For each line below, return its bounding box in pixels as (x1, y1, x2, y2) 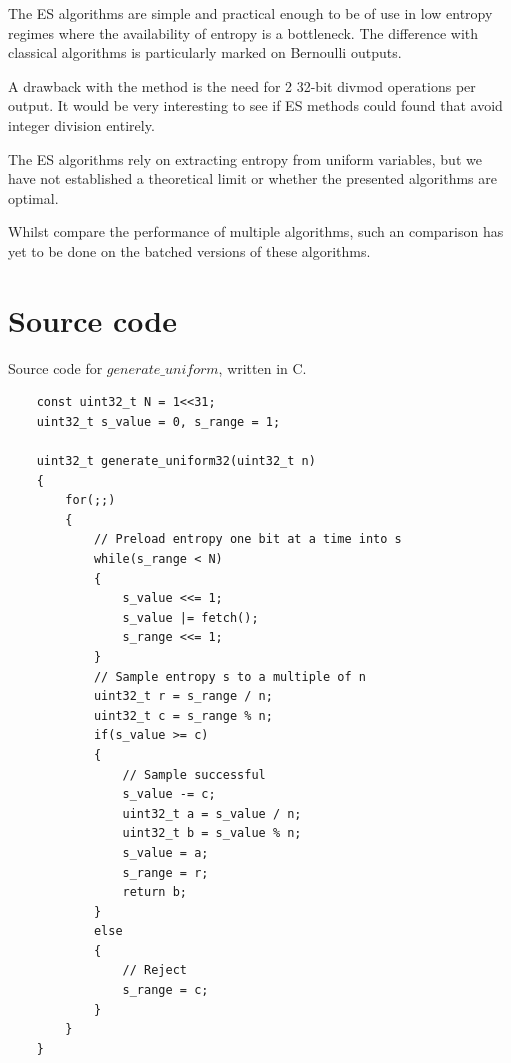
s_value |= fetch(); (122, 610, 259, 625)
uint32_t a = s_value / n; (122, 806, 302, 821)
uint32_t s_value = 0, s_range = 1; (36, 414, 281, 429)
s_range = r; (122, 865, 209, 880)
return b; (122, 885, 187, 900)
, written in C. (218, 357, 307, 378)
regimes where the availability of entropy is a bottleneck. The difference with (8, 22, 479, 43)
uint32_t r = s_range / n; (93, 689, 273, 704)
